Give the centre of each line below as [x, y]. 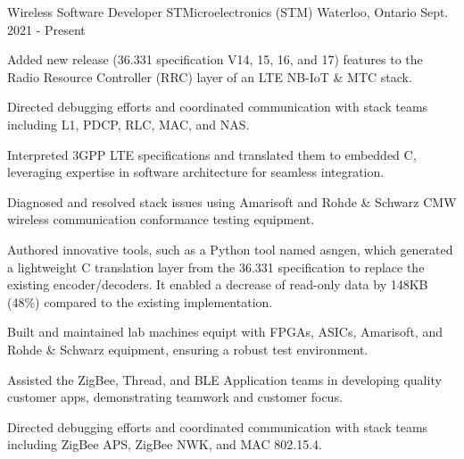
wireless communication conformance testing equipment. [161, 219]
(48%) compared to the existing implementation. [140, 301]
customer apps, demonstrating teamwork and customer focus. [175, 397]
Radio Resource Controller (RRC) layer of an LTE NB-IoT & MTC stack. [210, 76]
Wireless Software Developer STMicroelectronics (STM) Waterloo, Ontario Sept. [228, 12]
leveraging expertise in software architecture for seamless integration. [196, 172]
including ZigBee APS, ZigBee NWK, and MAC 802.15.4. [165, 444]
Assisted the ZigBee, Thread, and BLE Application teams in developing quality [224, 379]
